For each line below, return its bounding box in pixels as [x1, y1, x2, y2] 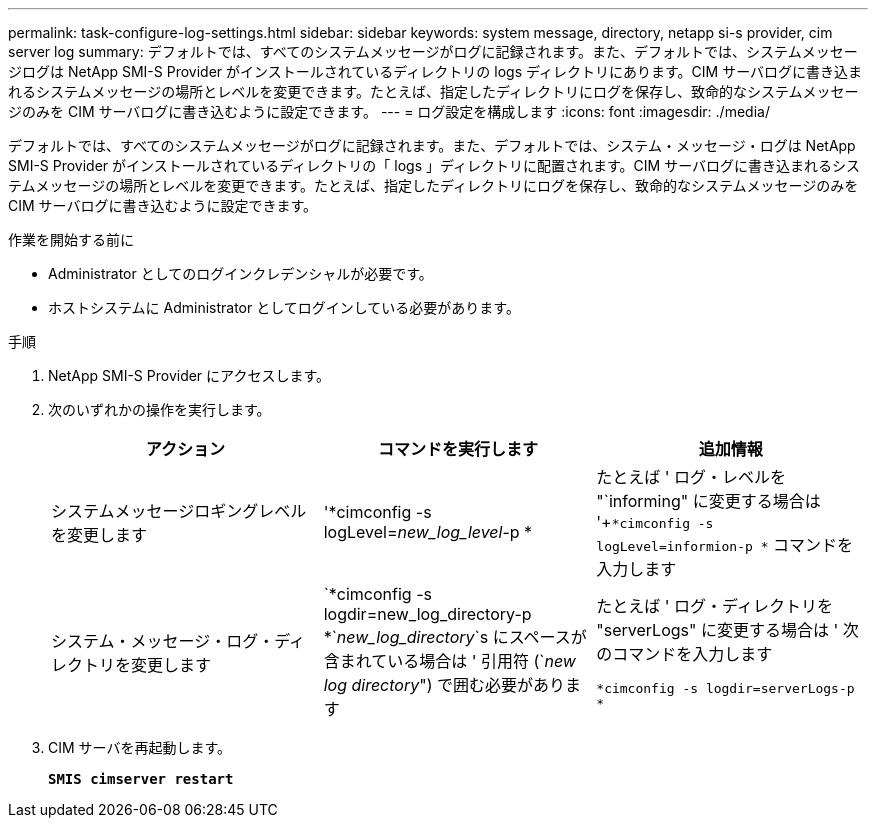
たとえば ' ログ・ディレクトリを [596, 596, 833, 616]
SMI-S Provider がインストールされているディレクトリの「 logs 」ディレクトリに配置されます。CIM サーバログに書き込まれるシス [8, 157, 861, 174]
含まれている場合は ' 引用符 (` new [323, 651, 576, 671]
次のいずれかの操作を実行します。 [48, 401, 271, 418]
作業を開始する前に [8, 231, 134, 248]
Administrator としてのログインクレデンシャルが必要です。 [48, 265, 433, 282]
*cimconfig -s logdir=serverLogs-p [596, 681, 855, 696]
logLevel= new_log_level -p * [323, 522, 533, 542]
